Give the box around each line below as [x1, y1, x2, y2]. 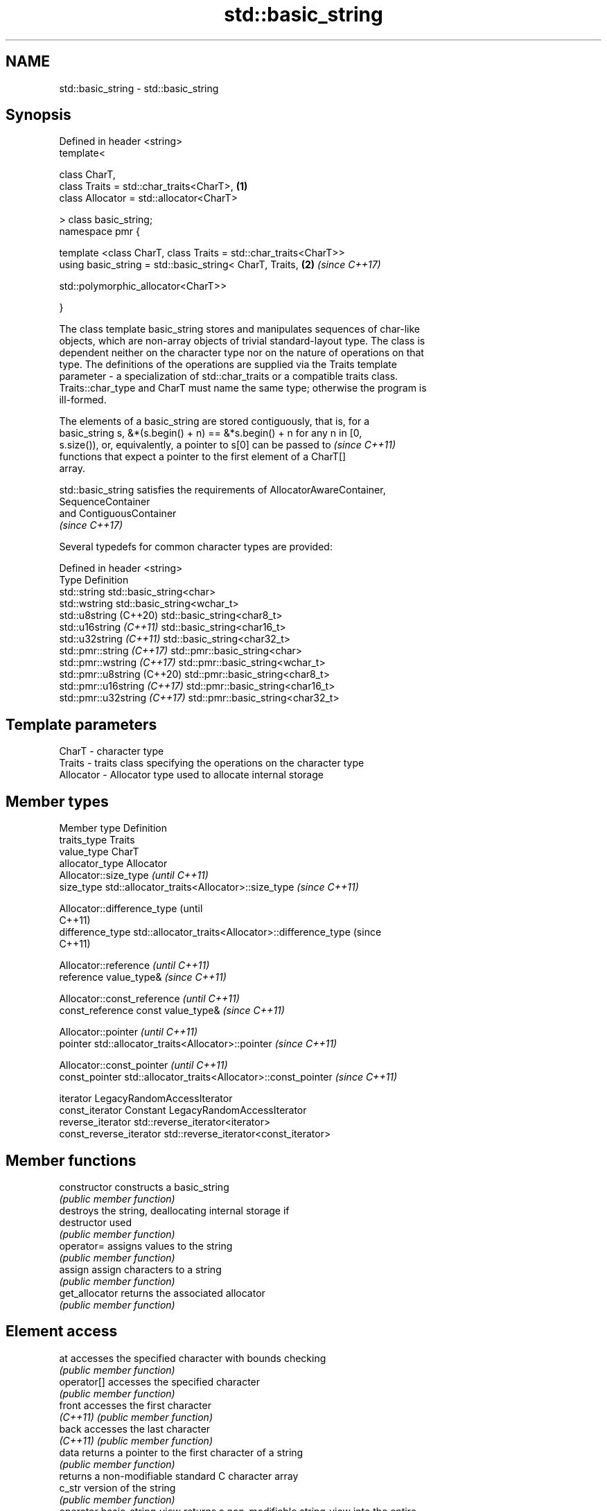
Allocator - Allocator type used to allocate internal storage [59, 769, 324, 781]
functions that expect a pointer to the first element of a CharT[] [59, 451, 346, 463]
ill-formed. [59, 394, 107, 406]
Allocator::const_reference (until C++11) [59, 993, 240, 1005]
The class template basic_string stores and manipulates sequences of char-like [59, 323, 420, 335]
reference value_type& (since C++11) [59, 971, 227, 984]
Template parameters [6, 715, 157, 733]
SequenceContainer [59, 496, 150, 508]
